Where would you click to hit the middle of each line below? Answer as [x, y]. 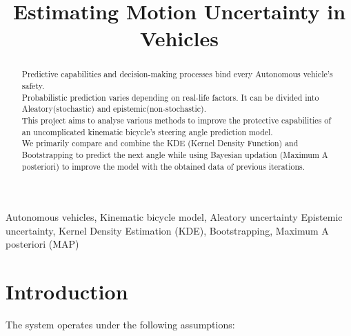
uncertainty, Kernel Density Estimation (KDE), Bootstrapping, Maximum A [167, 230]
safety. [33, 86]
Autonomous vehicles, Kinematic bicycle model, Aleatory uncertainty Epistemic [174, 217]
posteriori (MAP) [42, 244]
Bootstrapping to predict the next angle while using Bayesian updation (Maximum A [175, 154]
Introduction [67, 291]
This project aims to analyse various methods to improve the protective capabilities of [176, 120]
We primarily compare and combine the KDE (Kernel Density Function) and [160, 143]
